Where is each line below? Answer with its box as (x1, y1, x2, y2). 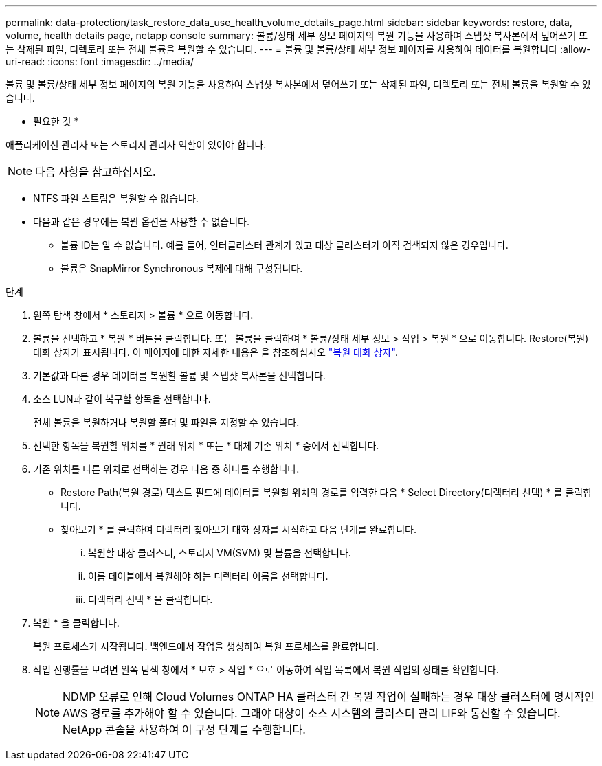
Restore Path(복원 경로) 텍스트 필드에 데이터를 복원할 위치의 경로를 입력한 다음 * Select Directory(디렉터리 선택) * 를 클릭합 (60, 486, 592, 498)
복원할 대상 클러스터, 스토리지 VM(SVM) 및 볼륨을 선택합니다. (88, 547, 351, 559)
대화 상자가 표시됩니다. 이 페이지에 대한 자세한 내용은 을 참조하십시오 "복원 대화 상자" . (33, 346, 398, 358)
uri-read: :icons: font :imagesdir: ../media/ (5, 56, 194, 67)
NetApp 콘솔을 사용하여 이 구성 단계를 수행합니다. (63, 723, 306, 736)
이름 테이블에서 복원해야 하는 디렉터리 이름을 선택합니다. (88, 570, 328, 582)
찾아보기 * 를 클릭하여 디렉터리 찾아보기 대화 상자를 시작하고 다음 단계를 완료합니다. (60, 523, 417, 535)
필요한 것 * (33, 115, 79, 127)
